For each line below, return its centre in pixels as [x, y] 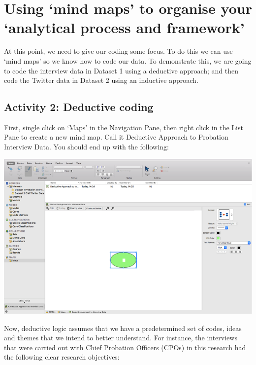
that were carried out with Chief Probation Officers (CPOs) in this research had [125, 347]
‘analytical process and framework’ [124, 27]
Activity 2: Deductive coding [79, 107]
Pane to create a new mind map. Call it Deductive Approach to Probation [116, 137]
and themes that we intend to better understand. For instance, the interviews [121, 338]
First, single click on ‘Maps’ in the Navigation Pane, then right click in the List [124, 127]
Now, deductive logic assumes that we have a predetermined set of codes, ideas [123, 328]
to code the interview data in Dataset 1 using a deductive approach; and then [121, 70]
